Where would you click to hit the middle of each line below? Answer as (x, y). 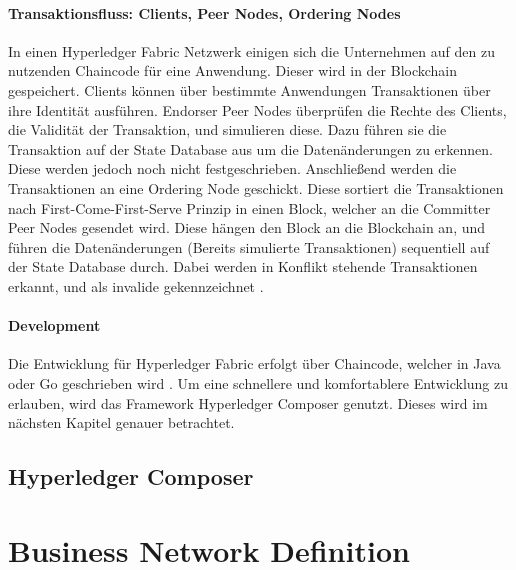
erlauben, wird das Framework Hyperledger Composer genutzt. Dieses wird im (248, 402)
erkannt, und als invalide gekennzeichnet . (136, 285)
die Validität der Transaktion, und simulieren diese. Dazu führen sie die (227, 129)
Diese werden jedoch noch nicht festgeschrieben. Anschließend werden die (232, 168)
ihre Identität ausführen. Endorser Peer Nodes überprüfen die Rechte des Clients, (257, 109)
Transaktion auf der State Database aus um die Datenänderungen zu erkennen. (250, 148)
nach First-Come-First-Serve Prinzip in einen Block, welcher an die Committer (249, 207)
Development (54, 325)
